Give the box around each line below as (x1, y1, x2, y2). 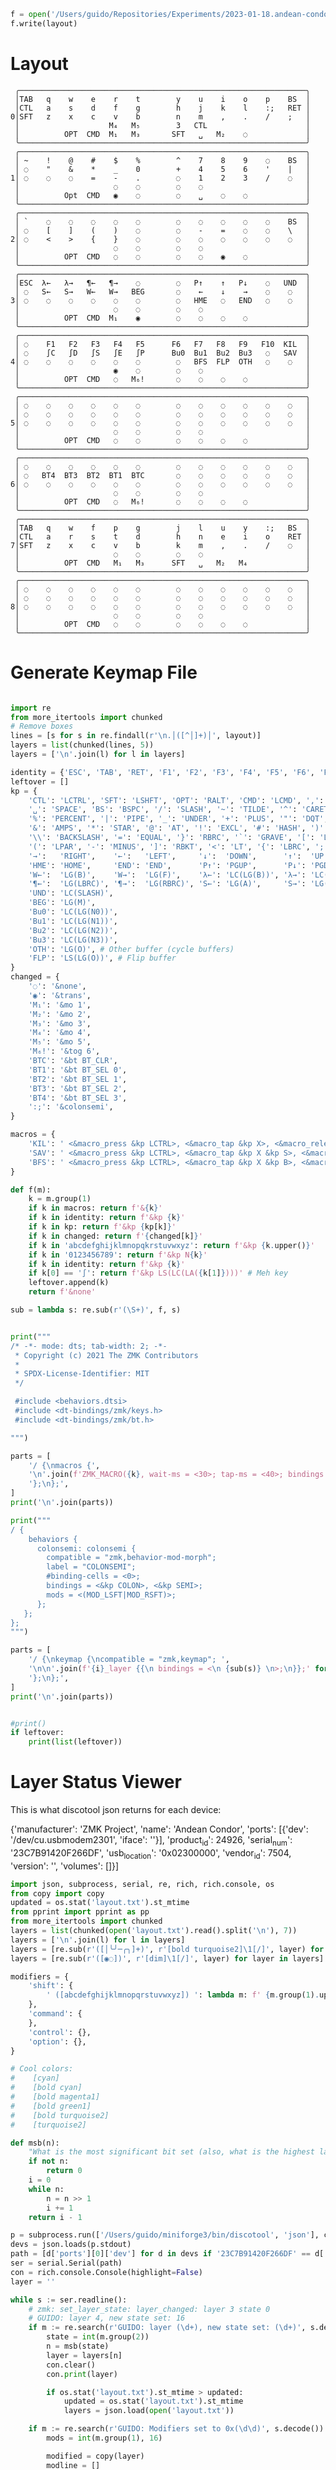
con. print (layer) (46, 2369, 118, 2379)
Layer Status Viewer (10, 1771, 182, 1794)
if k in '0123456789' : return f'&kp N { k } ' (28, 1250, 208, 1260)
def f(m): (10, 1185, 52, 1195)
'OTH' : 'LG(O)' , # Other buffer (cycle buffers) (28, 944, 235, 954)
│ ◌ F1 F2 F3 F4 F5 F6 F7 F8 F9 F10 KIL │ (14, 339, 311, 349)
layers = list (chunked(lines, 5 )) (10, 740, 155, 750)
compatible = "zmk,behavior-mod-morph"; (46, 1553, 217, 1563)
